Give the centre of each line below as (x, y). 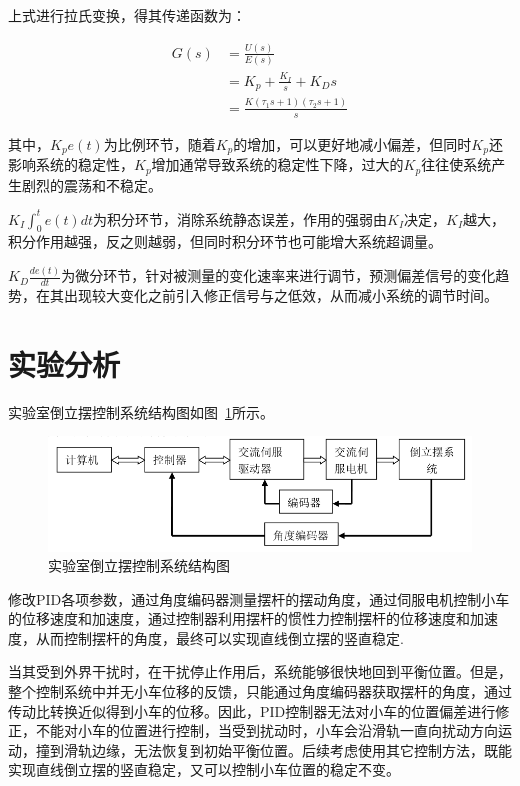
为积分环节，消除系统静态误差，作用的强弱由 (240, 218)
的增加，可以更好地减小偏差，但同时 (352, 143)
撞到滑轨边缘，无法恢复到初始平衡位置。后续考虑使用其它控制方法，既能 (273, 749)
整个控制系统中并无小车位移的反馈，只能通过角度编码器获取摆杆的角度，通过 (260, 691)
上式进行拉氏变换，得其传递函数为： (127, 15)
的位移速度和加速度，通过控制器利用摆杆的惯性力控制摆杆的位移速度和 (239, 618)
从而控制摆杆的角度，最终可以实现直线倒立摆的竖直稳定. (219, 637)
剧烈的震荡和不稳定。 (91, 184)
